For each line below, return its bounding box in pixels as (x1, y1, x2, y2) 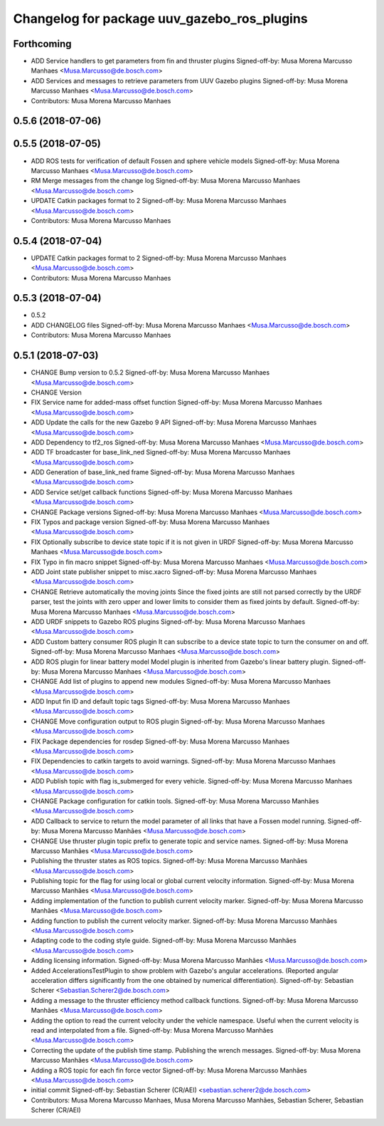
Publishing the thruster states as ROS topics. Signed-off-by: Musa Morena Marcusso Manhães (31, 857, 308, 865)
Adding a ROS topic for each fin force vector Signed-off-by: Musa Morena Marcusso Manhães (31, 1065, 307, 1075)
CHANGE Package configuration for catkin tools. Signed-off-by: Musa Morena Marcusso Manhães (31, 796, 319, 805)
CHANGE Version (31, 388, 82, 397)
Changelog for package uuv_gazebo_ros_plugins (13, 11, 309, 26)
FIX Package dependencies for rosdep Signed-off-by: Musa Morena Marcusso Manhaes (31, 737, 290, 746)
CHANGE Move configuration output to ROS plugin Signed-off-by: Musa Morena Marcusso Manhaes (31, 716, 325, 726)
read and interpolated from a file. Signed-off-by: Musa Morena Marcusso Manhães (31, 1026, 274, 1034)
